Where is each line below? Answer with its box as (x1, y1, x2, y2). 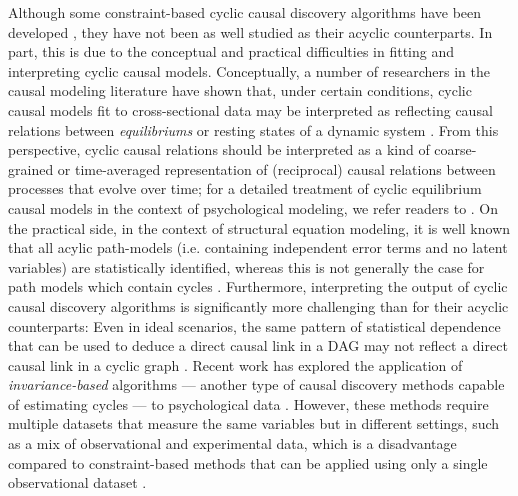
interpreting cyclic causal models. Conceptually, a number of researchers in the (8, 60, 490, 81)
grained (8, 158, 54, 179)
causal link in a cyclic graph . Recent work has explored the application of (8, 354, 463, 375)
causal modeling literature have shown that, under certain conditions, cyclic (8, 80, 472, 101)
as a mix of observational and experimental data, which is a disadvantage (8, 433, 457, 454)
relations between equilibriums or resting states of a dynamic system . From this (8, 119, 499, 140)
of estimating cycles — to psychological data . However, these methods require (8, 393, 489, 414)
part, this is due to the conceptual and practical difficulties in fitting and (8, 41, 455, 62)
